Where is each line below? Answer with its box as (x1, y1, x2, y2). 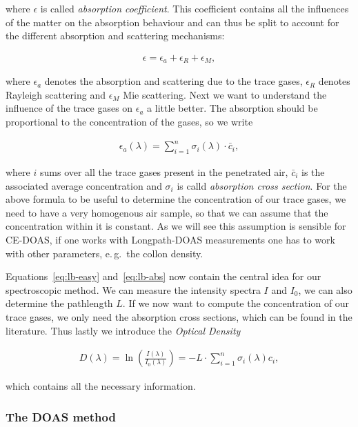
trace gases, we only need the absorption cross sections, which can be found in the (6, 309, 352, 324)
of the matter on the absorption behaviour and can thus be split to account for (6, 14, 339, 29)
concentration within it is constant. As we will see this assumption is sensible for (6, 219, 346, 233)
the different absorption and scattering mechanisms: (6, 28, 225, 43)
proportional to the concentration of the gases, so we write (6, 115, 253, 129)
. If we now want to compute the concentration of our (122, 296, 350, 310)
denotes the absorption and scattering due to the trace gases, (44, 74, 303, 88)
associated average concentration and (6, 178, 162, 192)
